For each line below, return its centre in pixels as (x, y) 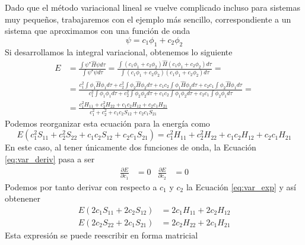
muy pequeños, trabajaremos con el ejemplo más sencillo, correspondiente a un (148, 19)
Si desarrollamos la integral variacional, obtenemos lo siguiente (119, 51)
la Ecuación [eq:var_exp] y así (241, 186)
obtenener (23, 198)
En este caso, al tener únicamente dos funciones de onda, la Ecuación (131, 147)
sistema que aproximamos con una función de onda (98, 31)
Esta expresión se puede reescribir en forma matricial (101, 235)
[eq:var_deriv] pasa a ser (50, 158)
